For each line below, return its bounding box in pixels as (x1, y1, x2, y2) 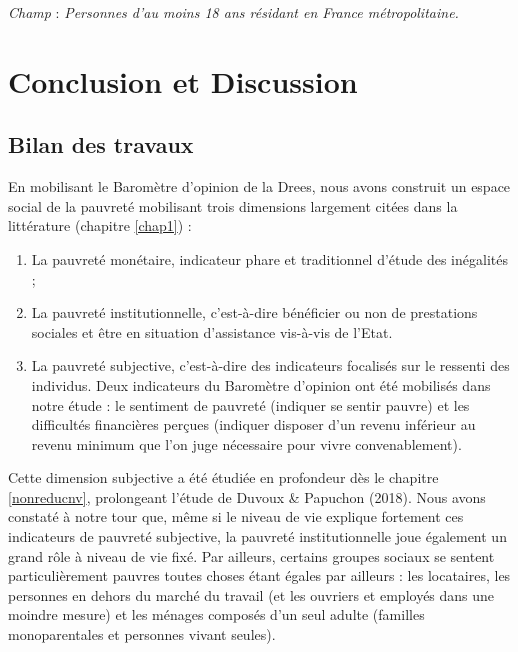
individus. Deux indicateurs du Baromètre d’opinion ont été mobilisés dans (31, 374, 491, 395)
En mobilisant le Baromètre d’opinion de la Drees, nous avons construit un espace (8, 176, 511, 197)
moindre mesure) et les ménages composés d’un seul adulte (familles (8, 604, 425, 625)
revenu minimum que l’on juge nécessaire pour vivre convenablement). (31, 433, 462, 454)
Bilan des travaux (8, 129, 194, 160)
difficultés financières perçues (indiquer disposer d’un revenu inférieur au (31, 414, 476, 435)
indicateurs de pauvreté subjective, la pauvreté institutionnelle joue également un (8, 526, 507, 547)
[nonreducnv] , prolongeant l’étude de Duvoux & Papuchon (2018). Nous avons (8, 486, 486, 507)
